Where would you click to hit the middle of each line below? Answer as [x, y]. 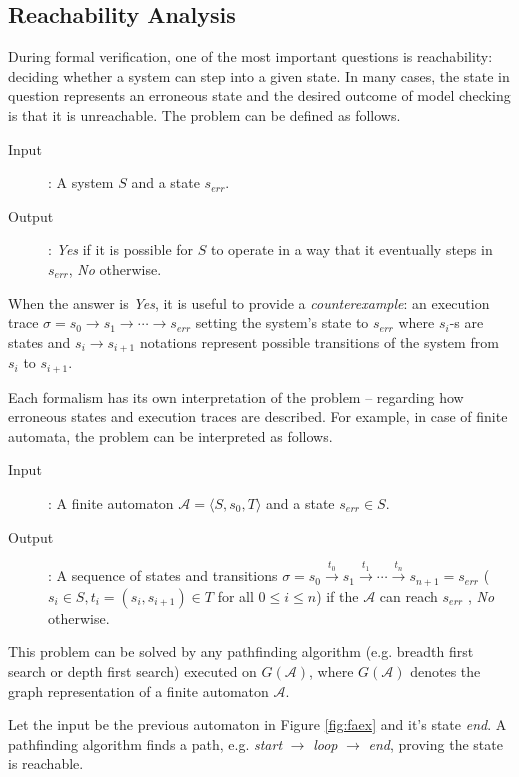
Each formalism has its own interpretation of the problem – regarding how [236, 396]
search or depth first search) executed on [132, 671]
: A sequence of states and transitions [163, 575]
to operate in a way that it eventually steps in [351, 249]
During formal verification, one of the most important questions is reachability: [250, 56]
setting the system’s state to [282, 322]
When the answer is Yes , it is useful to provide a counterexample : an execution [249, 302]
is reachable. [46, 763]
